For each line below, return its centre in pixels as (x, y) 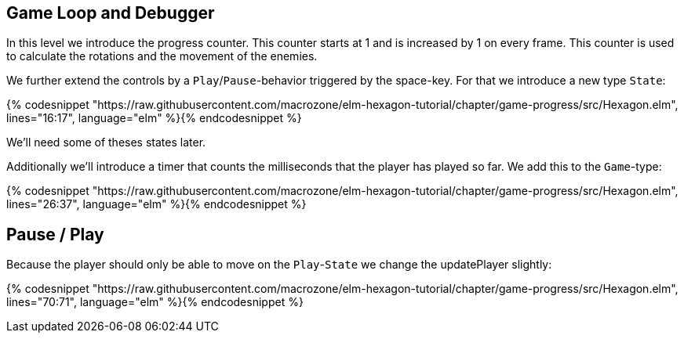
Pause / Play (55, 234)
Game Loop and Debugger (111, 13)
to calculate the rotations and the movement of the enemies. (162, 56)
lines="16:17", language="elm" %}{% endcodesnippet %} (154, 118)
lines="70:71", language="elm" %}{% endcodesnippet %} (155, 302)
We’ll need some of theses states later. (106, 142)
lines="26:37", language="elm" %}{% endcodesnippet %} (156, 204)
